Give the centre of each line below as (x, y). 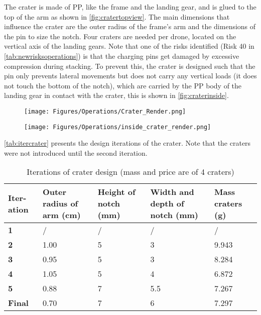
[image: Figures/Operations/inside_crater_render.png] (118, 127)
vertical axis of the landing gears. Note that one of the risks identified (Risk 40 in (129, 46)
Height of (116, 192)
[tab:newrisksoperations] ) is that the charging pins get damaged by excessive (122, 56)
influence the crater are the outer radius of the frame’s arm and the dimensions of (130, 26)
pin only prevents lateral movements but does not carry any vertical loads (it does (130, 76)
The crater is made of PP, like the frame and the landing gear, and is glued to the (130, 7)
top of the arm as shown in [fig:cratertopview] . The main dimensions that (117, 16)
